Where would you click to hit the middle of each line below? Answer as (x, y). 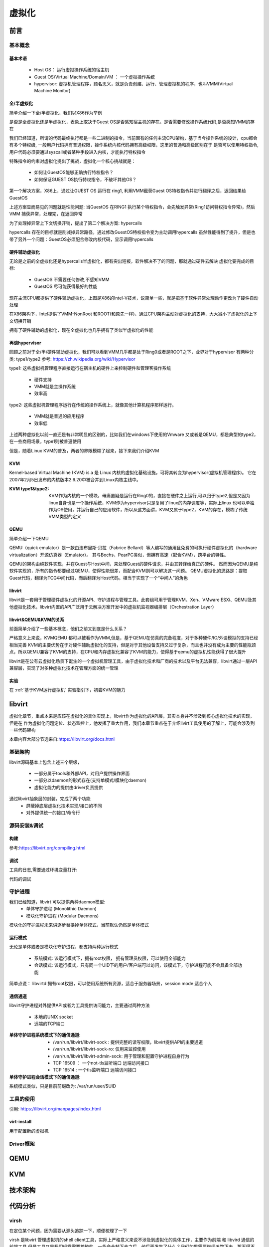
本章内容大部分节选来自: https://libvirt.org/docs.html (62, 739)
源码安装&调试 (26, 826)
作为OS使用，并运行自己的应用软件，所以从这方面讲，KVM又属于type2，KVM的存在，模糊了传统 (148, 510)
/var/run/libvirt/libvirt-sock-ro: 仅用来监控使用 (100, 1049)
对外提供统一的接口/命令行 (53, 813)
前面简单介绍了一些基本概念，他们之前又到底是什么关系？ (68, 629)
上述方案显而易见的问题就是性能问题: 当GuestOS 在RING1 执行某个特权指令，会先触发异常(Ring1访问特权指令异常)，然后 (132, 207)
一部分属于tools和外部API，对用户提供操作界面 (82, 773)
